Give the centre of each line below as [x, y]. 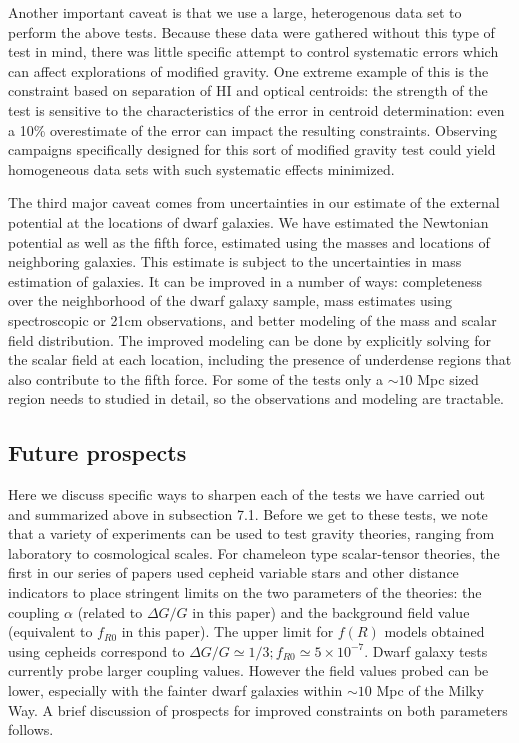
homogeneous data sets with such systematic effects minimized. [201, 168]
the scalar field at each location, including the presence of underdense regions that [260, 359]
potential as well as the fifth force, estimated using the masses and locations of [249, 241]
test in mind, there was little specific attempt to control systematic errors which [253, 51]
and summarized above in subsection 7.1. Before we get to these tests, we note [248, 513]
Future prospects [97, 452]
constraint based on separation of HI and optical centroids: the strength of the [248, 90]
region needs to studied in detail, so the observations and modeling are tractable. [256, 398]
